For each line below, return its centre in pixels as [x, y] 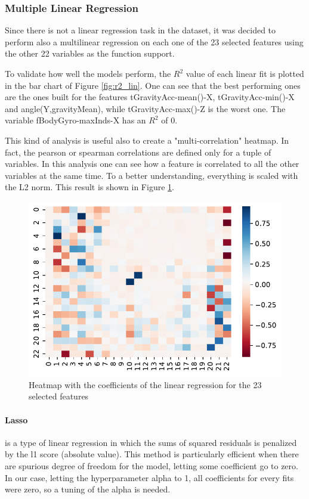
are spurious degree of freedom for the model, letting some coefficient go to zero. [152, 465]
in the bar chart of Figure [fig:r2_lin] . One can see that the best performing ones [153, 85]
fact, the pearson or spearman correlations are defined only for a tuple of [138, 152]
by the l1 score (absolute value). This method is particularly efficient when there [152, 454]
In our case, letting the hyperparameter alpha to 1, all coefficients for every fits [149, 477]
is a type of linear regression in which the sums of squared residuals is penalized [151, 442]
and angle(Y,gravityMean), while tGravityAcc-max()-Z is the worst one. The [145, 108]
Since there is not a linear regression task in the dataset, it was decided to [140, 30]
